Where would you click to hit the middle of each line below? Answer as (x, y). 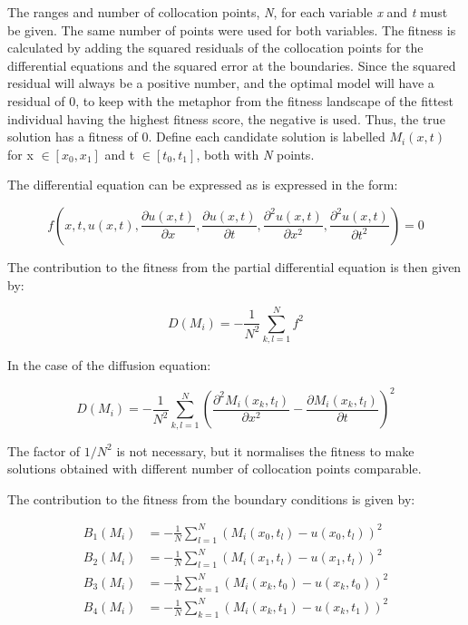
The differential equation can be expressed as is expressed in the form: (203, 185)
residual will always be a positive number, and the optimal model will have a (221, 83)
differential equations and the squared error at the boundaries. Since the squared (232, 65)
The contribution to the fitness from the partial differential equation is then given (234, 266)
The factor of (44, 450)
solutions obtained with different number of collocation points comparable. (214, 469)
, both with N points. (255, 154)
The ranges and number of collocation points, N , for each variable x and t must (228, 12)
